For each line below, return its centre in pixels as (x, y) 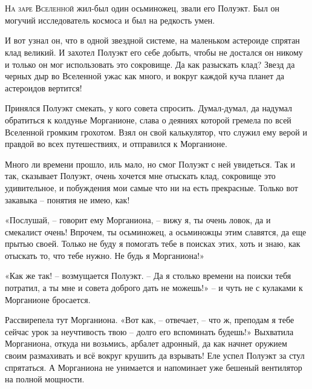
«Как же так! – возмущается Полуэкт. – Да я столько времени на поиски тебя (148, 276)
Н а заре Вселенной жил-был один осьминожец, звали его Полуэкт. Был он (142, 8)
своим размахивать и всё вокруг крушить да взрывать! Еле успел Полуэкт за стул (155, 355)
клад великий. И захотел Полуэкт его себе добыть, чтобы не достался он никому (154, 52)
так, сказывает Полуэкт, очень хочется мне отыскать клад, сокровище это (140, 176)
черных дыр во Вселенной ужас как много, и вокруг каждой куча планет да (145, 76)
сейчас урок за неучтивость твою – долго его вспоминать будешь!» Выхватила (149, 331)
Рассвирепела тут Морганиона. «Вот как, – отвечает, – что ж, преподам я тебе (150, 320)
